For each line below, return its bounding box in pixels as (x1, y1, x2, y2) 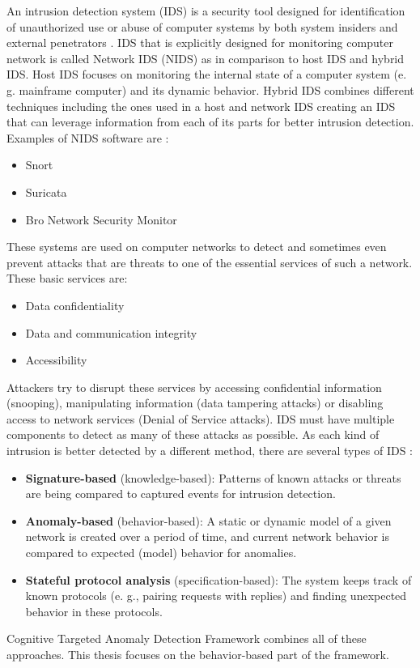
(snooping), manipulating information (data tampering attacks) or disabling (6, 394, 384, 411)
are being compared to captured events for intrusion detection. (25, 485, 336, 502)
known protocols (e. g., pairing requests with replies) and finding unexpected (25, 587, 407, 604)
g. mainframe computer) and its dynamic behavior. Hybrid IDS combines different (6, 81, 414, 98)
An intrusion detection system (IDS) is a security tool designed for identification (6, 2, 405, 19)
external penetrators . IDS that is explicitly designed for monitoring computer (6, 34, 393, 51)
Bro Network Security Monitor (25, 211, 177, 228)
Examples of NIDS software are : (6, 129, 169, 146)
